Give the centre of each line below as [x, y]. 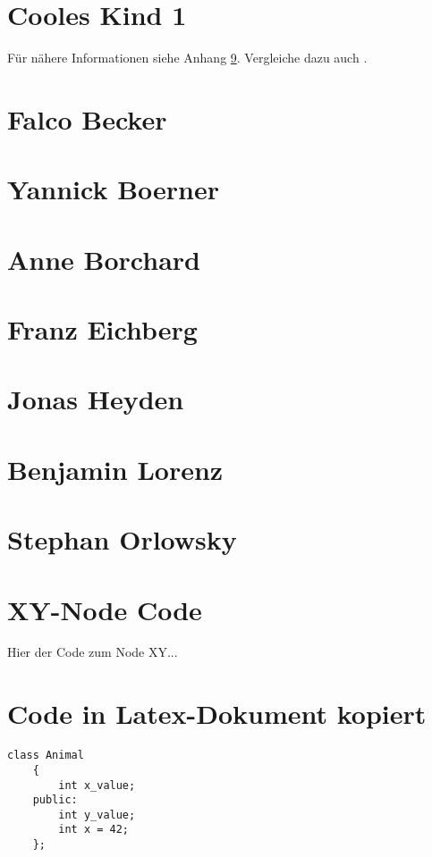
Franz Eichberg [102, 329]
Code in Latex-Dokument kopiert [217, 714]
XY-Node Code [105, 609]
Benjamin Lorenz [115, 469]
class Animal [46, 756]
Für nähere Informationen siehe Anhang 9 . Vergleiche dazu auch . [187, 58]
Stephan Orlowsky [122, 539]
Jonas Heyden [96, 399]
